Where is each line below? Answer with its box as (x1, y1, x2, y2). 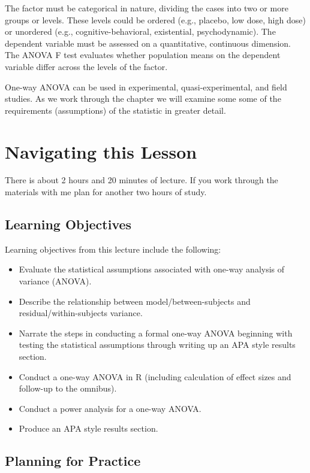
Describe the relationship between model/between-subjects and (19, 295, 251, 307)
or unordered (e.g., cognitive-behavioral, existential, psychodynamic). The (5, 25, 276, 38)
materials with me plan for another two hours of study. (5, 186, 207, 198)
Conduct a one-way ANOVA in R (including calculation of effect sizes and (19, 370, 291, 383)
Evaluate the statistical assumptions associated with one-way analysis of (19, 263, 285, 275)
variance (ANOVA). (19, 275, 92, 287)
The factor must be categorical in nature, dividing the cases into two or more (5, 2, 288, 14)
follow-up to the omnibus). (19, 382, 117, 395)
